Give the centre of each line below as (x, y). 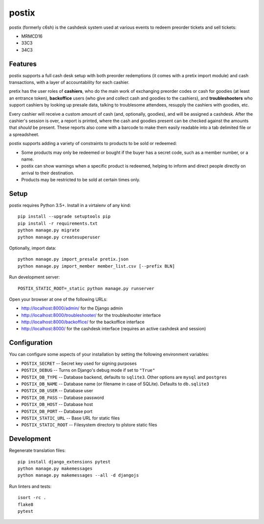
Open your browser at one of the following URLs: (58, 299)
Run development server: (34, 277)
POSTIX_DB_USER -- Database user (57, 391)
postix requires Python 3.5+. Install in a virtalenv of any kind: (70, 205)
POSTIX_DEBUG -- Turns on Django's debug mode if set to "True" (88, 370)
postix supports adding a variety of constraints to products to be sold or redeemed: (93, 144)
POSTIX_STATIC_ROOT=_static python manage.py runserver (86, 288)
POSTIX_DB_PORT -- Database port (57, 411)
